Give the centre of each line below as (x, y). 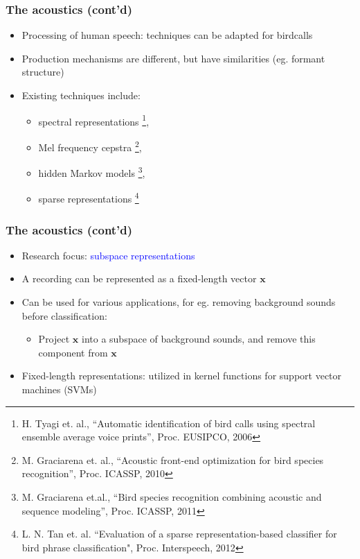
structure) (43, 72)
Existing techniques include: (81, 95)
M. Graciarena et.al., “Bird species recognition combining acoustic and (172, 496)
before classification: (64, 315)
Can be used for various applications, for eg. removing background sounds (179, 302)
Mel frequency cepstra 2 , (90, 146)
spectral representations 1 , (94, 120)
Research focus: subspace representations (108, 255)
